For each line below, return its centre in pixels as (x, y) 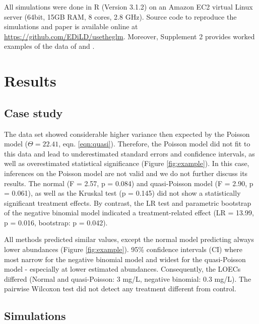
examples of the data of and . (49, 46)
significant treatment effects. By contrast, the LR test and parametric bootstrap (128, 202)
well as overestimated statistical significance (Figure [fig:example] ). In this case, (127, 163)
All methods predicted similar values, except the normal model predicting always (129, 239)
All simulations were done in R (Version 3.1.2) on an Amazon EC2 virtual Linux (128, 7)
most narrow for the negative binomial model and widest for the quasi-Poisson (125, 259)
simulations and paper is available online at (71, 26)
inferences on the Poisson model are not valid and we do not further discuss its (126, 173)
